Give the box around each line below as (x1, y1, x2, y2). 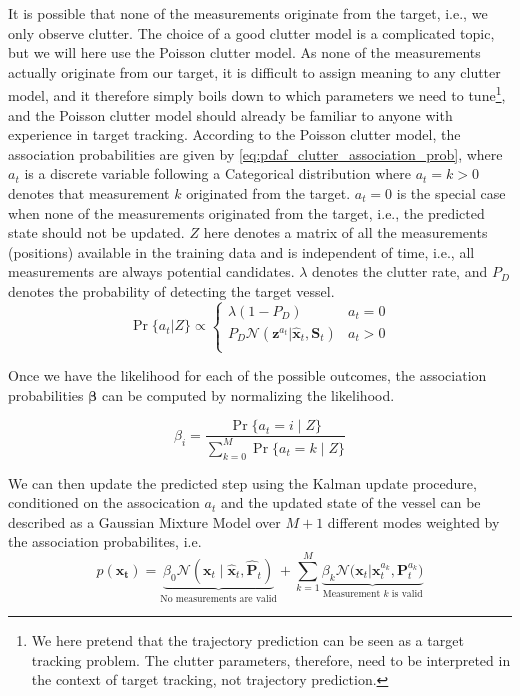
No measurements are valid (160, 593, 277, 604)
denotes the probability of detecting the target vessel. (8, 280, 335, 301)
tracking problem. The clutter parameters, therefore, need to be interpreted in (31, 649, 511, 670)
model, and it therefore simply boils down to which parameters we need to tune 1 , (8, 82, 506, 106)
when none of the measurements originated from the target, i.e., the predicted (8, 202, 485, 223)
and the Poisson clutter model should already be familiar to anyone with (8, 104, 453, 125)
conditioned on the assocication (8, 492, 200, 513)
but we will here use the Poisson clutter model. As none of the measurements (8, 42, 481, 63)
